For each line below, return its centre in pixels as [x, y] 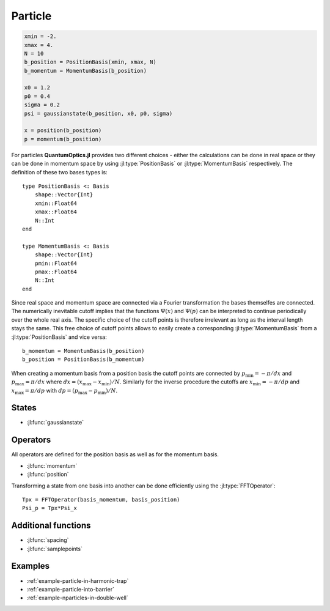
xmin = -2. [40, 36]
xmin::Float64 [56, 203]
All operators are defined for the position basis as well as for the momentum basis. [115, 454]
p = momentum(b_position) [63, 139]
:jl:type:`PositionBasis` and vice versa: [59, 337]
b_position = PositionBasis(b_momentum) [83, 360]
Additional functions [51, 526]
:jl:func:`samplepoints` [54, 549]
